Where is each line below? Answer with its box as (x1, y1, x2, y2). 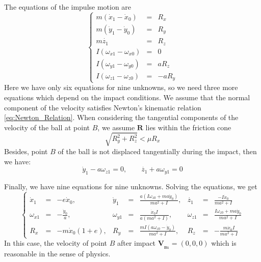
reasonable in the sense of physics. (4, 248, 111, 259)
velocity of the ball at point (4, 122, 90, 132)
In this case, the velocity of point (4, 238, 107, 248)
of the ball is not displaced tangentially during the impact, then (58, 145, 257, 156)
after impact (117, 238, 156, 248)
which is (211, 238, 237, 248)
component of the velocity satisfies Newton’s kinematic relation (4, 102, 201, 112)
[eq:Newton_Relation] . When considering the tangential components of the (4, 112, 239, 123)
